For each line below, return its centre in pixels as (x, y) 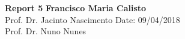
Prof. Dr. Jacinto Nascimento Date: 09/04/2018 (92, 19)
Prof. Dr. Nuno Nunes (46, 31)
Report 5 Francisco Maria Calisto (76, 8)
